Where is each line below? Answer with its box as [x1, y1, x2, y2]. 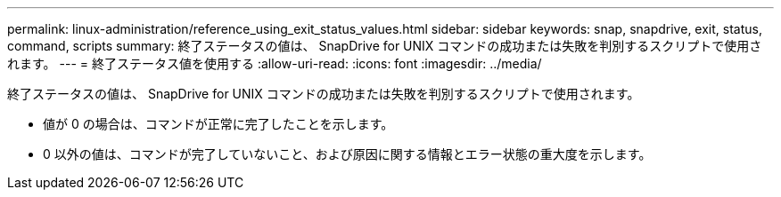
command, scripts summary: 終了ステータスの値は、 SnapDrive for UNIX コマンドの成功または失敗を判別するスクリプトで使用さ [7, 38, 762, 53]
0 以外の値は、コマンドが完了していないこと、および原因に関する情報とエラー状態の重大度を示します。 [43, 146, 652, 162]
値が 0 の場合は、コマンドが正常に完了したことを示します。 [43, 116, 394, 131]
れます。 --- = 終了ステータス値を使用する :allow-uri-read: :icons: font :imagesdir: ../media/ [7, 56, 542, 71]
